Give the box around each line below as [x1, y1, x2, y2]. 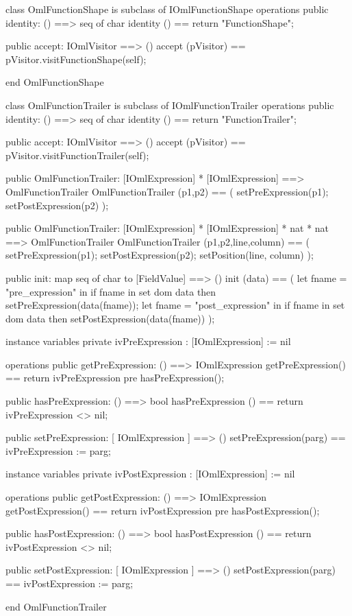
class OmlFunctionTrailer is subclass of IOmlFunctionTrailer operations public [5, 97, 334, 112]
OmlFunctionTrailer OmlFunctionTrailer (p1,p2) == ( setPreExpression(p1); [5, 184, 329, 198]
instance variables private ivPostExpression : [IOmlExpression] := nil [5, 466, 295, 481]
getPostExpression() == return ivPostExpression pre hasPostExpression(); [5, 503, 320, 517]
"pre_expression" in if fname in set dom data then [5, 284, 216, 298]
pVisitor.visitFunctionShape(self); [5, 51, 147, 66]
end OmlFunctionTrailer [5, 599, 107, 613]
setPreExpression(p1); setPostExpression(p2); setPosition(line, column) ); [5, 248, 314, 262]
